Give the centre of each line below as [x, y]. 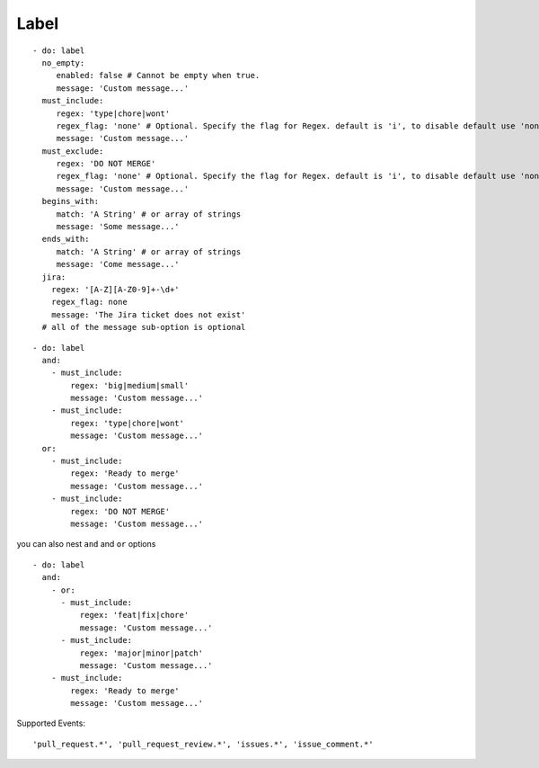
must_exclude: [73, 151]
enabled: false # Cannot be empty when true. [158, 76]
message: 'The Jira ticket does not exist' [148, 314]
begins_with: [71, 201]
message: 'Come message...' [118, 264]
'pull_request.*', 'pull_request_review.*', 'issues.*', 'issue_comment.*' [203, 744]
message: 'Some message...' [118, 227]
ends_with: [66, 239]
